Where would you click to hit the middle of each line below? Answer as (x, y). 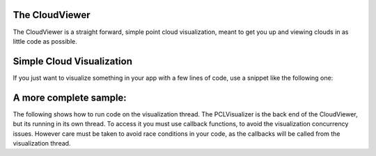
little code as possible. (45, 41)
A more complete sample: (70, 97)
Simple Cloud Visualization (72, 61)
